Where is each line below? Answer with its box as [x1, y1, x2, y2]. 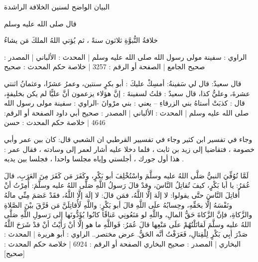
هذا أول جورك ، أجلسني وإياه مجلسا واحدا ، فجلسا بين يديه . [4, 153, 184, 164]
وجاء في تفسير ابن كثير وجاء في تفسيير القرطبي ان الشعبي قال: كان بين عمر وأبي [4, 133, 253, 144]
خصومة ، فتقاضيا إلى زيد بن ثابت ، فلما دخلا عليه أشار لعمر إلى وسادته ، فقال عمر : [4, 143, 255, 154]
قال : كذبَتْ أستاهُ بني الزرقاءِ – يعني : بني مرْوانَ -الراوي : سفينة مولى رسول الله [4, 98, 245, 108]
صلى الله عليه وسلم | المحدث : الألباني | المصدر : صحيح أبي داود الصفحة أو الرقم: [4, 107, 249, 118]
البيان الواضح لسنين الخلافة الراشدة [4, 1, 110, 11]
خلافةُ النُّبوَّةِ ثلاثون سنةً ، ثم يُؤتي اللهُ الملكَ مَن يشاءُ [4, 35, 158, 45]
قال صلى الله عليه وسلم [4, 18, 77, 28]
